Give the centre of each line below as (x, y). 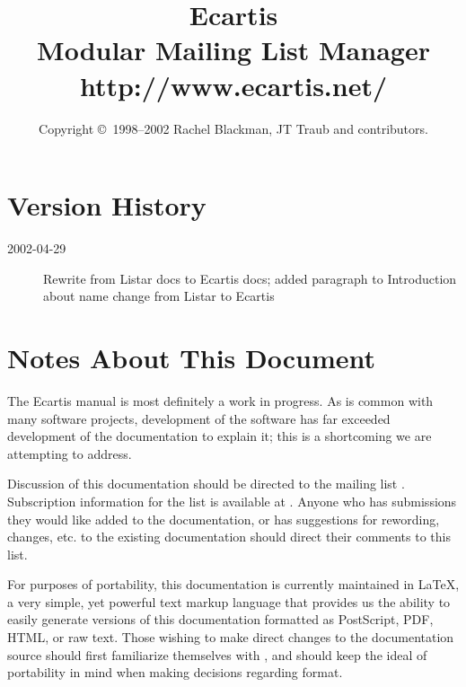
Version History (107, 205)
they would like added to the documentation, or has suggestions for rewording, (224, 519)
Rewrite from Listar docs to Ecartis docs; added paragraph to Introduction (250, 278)
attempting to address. (70, 453)
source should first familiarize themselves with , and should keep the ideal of (217, 654)
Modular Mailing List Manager (233, 50)
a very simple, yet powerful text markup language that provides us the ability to (229, 601)
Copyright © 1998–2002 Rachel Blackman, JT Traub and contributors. (233, 128)
